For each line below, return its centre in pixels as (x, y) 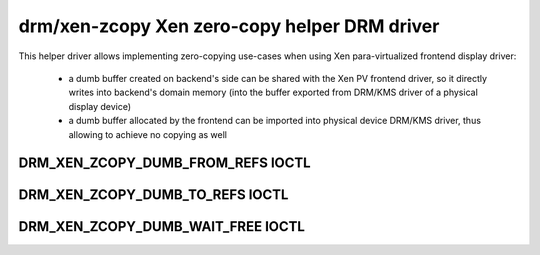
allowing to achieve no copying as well (147, 134)
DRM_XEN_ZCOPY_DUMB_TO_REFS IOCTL (153, 195)
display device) (100, 106)
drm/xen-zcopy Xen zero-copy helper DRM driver (229, 26)
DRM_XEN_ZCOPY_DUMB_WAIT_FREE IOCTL (161, 226)
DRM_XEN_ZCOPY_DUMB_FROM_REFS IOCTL (164, 163)
